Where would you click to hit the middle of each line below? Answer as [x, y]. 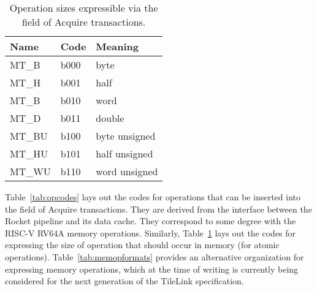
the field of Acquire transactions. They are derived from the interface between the [158, 209]
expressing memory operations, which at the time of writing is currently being [152, 269]
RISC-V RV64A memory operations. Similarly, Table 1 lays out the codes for [151, 232]
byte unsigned [126, 136]
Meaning [117, 46]
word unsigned [127, 171]
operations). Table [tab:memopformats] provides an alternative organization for [155, 256]
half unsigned [124, 153]
